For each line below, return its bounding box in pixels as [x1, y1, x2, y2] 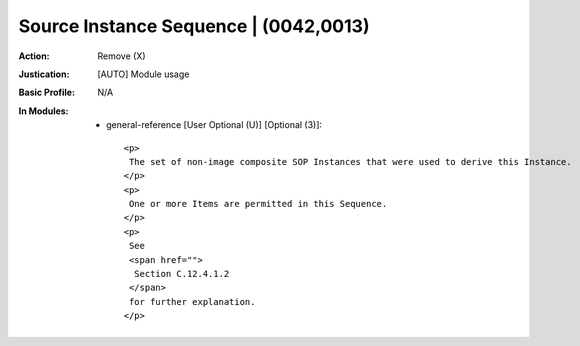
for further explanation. [128, 296, 256, 307]
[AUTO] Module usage [97, 68, 190, 80]
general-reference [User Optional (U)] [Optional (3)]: [106, 119, 323, 131]
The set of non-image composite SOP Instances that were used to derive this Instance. [128, 156, 572, 167]
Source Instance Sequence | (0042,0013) [18, 15, 370, 37]
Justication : [18, 68, 70, 80]
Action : [18, 50, 50, 62]
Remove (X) [97, 50, 146, 62]
